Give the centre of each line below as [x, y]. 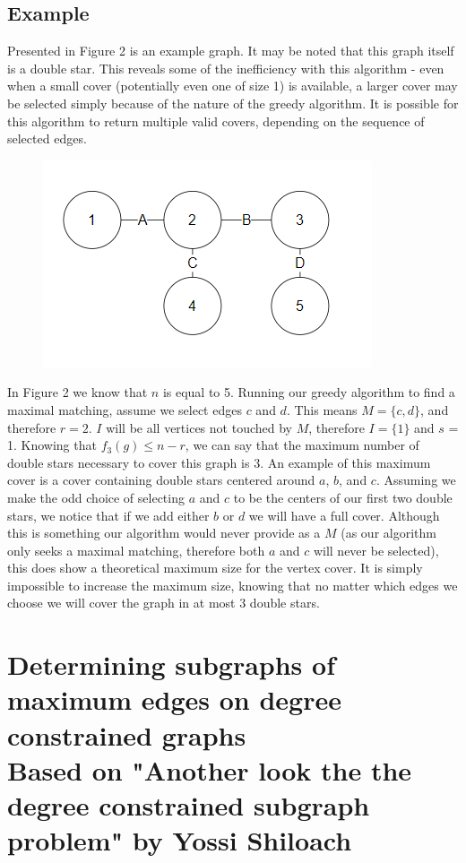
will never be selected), [376, 550]
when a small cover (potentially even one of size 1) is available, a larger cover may [233, 86]
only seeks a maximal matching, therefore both [136, 550]
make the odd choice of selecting [96, 497]
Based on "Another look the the [210, 769]
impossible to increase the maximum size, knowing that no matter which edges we [233, 585]
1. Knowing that [52, 445]
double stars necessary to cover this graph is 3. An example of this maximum [219, 462]
